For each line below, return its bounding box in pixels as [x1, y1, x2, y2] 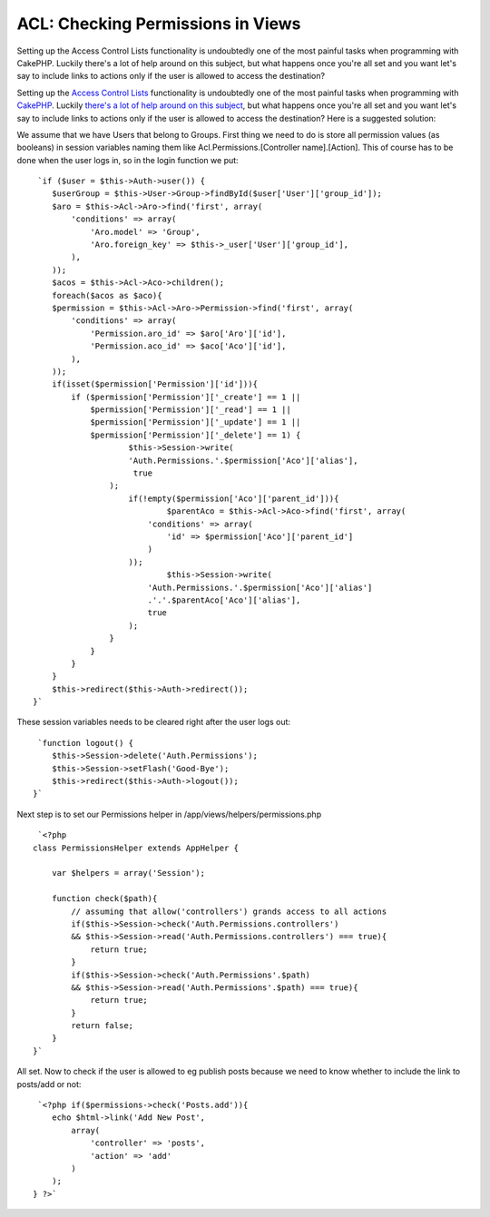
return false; [71, 1021, 134, 1031]
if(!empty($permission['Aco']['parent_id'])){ [128, 493, 339, 504]
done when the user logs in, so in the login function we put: [16, 154, 240, 165]
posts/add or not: [16, 1078, 82, 1089]
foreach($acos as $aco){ [51, 290, 162, 300]
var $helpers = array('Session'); [51, 868, 206, 878]
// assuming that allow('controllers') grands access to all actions [71, 906, 387, 917]
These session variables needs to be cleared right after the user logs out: [16, 717, 290, 728]
